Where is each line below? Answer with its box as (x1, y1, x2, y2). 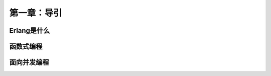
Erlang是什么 (9, 26, 50, 35)
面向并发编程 (9, 58, 49, 67)
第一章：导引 (9, 7, 63, 18)
